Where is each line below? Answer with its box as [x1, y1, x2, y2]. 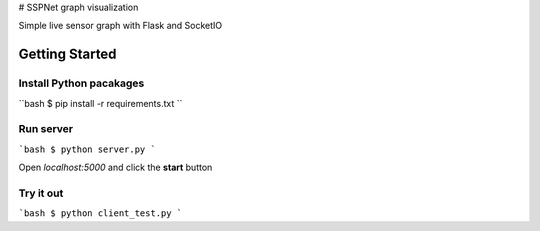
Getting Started [18, 46, 117, 63]
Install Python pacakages [18, 76, 145, 90]
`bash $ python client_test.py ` [18, 208, 183, 219]
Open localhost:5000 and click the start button [18, 161, 213, 174]
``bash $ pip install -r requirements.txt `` [18, 97, 183, 109]
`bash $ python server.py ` [18, 143, 157, 155]
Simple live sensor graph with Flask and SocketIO [18, 20, 223, 32]
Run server [18, 122, 74, 136]
